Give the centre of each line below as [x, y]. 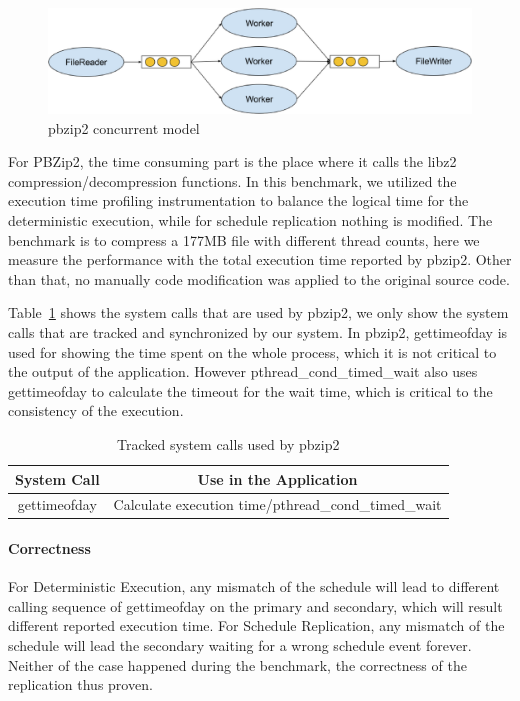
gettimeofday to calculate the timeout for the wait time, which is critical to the [250, 390]
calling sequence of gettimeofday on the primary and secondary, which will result [255, 605]
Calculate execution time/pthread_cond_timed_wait [277, 504]
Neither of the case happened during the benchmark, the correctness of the [237, 664]
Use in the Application [277, 478]
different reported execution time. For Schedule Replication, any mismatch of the [256, 625]
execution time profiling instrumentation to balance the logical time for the [238, 200]
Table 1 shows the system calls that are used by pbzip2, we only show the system [258, 312]
